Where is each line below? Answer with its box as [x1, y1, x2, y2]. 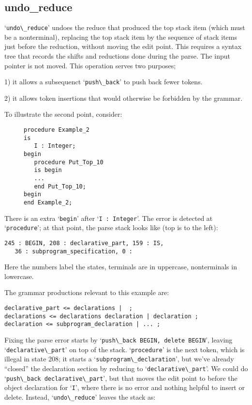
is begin [34, 167, 62, 174]
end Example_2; [24, 199, 73, 206]
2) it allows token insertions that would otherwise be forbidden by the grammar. [4, 93, 243, 103]
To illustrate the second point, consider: [4, 109, 122, 119]
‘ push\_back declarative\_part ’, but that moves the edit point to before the [4, 373, 237, 383]
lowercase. [4, 271, 34, 281]
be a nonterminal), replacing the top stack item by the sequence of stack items [4, 31, 237, 42]
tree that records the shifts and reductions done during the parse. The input [4, 51, 230, 61]
